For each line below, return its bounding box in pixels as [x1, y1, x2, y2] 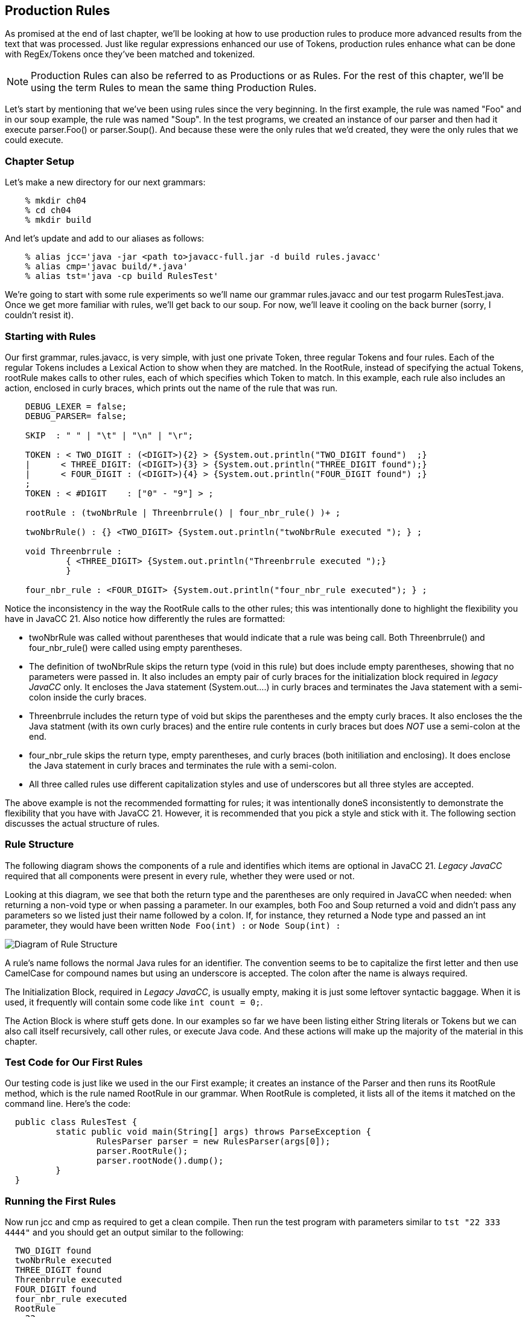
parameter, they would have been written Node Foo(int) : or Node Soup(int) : [5, 920, 341, 931]
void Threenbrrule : [25, 546, 122, 556]
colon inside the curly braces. [29, 691, 147, 702]
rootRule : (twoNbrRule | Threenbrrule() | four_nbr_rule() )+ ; [25, 507, 341, 518]
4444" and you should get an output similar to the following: [5, 1227, 244, 1238]
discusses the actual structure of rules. [5, 818, 160, 828]
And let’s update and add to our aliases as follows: [5, 233, 205, 244]
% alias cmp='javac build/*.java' [25, 261, 188, 272]
